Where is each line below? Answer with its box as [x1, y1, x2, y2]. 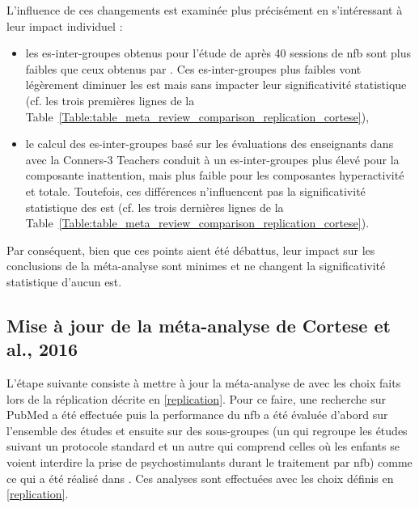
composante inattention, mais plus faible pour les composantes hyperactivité [25, 167, 404, 184]
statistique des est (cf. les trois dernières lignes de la [25, 198, 284, 215]
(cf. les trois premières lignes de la [25, 91, 195, 108]
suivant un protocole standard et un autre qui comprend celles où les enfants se [6, 438, 400, 455]
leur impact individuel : [6, 17, 123, 34]
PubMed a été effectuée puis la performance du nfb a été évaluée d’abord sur [6, 406, 388, 423]
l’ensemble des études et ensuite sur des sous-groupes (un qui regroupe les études [6, 421, 408, 438]
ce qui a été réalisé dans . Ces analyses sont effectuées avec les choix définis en [6, 469, 394, 486]
